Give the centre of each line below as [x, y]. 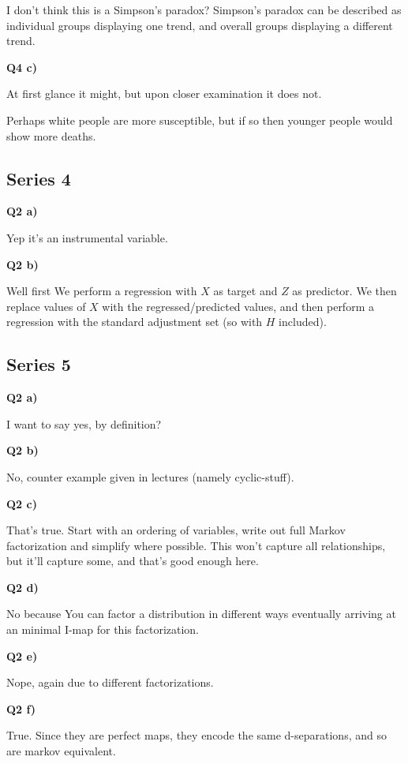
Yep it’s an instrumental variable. [87, 237]
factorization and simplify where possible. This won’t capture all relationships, [196, 545]
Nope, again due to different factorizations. [110, 682]
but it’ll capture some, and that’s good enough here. [133, 561]
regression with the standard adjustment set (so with [135, 322]
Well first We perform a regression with [102, 291]
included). [303, 322]
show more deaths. [51, 135]
